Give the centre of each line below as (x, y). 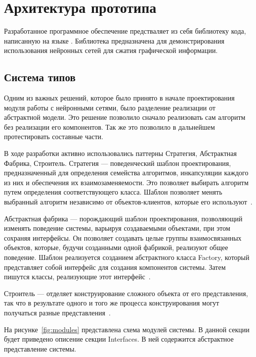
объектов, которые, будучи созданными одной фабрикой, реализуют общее (116, 247)
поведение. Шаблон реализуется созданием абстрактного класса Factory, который (127, 257)
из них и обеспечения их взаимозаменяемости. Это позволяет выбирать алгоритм (126, 182)
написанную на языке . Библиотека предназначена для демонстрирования (114, 40)
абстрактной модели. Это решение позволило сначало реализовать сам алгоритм (125, 117)
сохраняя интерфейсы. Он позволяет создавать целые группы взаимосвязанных (123, 237)
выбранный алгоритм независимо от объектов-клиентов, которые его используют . (128, 202)
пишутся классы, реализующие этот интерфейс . (77, 277)
